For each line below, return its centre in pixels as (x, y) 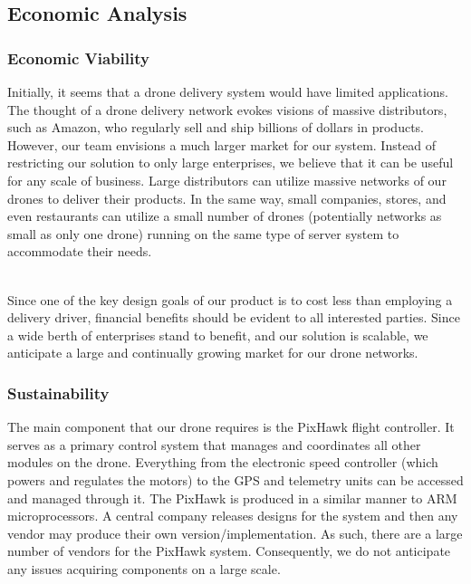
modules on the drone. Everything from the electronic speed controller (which (223, 462)
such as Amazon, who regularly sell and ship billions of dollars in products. (216, 127)
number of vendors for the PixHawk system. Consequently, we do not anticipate (229, 551)
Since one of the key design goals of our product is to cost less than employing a (230, 299)
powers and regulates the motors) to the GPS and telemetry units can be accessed (235, 479)
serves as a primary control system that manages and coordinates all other (214, 444)
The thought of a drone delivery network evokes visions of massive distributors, (227, 109)
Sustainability (58, 393)
